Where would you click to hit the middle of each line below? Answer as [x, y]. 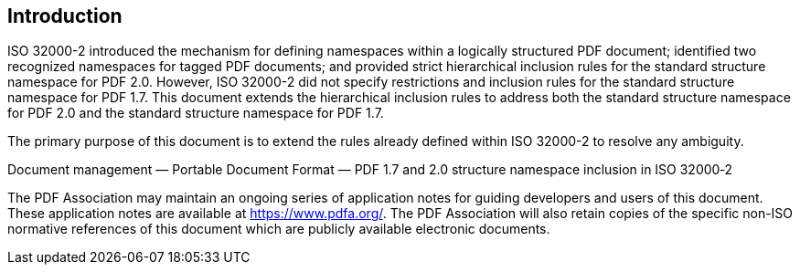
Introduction [65, 16]
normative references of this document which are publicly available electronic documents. [279, 229]
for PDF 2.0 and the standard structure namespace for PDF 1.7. [196, 113]
